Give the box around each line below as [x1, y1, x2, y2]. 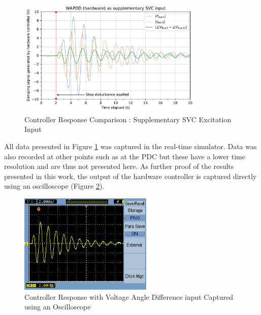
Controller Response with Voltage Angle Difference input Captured [24, 291, 233, 302]
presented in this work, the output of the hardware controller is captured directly [4, 170, 257, 181]
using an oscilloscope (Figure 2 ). [4, 181, 105, 191]
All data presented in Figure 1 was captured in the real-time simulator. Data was [4, 141, 257, 152]
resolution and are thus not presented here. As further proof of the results [4, 161, 234, 171]
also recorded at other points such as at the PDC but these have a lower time [4, 151, 245, 161]
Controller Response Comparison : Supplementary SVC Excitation [24, 114, 232, 124]
